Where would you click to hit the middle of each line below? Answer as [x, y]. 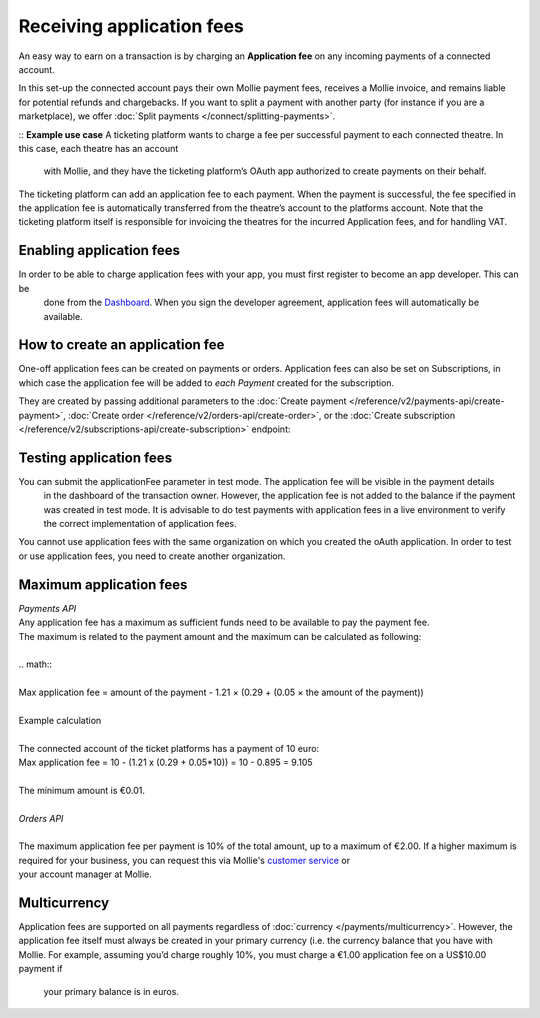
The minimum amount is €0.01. [81, 790]
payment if [41, 969]
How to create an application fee [121, 345]
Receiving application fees [131, 26]
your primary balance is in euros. [111, 991]
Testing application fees [95, 457]
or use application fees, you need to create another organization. [152, 556]
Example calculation [60, 720]
